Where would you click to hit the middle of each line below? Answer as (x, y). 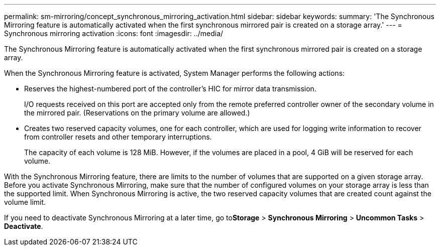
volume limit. (25, 202)
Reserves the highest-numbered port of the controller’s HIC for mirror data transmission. (170, 89)
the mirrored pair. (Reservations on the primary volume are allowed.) (137, 113)
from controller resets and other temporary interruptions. (118, 137)
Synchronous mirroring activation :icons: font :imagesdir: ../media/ (114, 33)
